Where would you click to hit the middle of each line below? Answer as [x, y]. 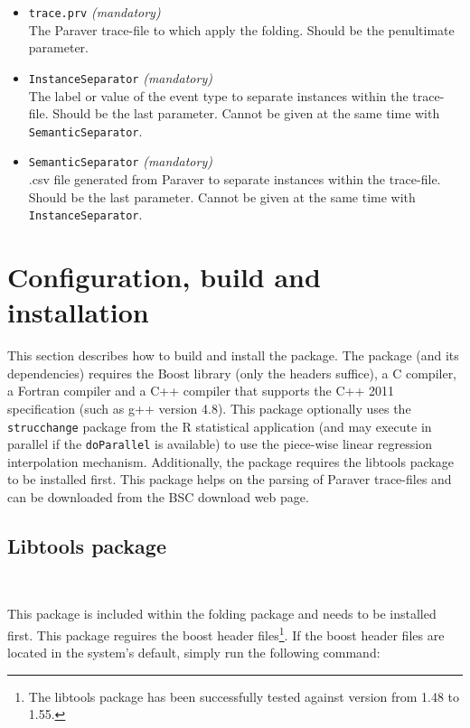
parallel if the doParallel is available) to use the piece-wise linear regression [220, 444]
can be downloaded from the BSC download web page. [158, 497]
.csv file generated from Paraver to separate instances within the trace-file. [235, 179]
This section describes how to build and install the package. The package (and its [233, 355]
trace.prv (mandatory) [94, 12]
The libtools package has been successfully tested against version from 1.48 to [244, 696]
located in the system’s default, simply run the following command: [194, 653]
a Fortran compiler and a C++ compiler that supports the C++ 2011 [201, 391]
